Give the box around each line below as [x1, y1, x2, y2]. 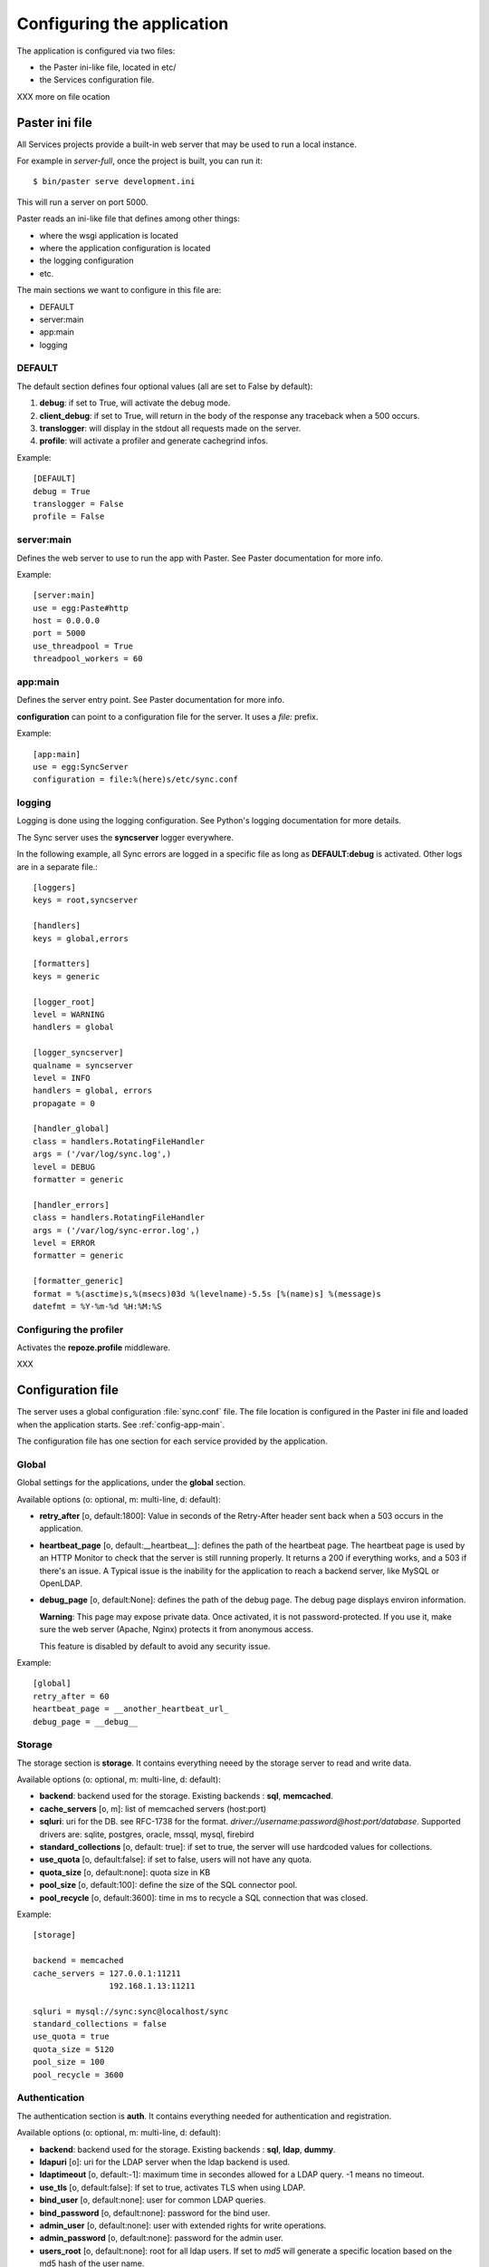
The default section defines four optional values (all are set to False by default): [16, 381, 313, 392]
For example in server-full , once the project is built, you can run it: [16, 155, 263, 167]
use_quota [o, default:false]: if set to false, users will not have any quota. [39, 1854, 312, 1865]
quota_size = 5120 [33, 2044, 115, 2054]
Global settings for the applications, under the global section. [16, 1477, 246, 1488]
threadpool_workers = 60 [33, 654, 143, 664]
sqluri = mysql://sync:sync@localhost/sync [33, 2006, 229, 2017]
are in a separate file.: [16, 861, 99, 872]
